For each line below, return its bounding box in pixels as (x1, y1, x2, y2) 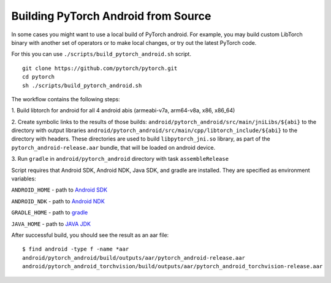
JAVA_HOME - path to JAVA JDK (11, 220, 91, 227)
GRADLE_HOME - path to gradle (11, 209, 88, 216)
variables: (11, 175, 36, 182)
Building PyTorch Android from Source (11, 9, 211, 23)
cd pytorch (22, 74, 55, 80)
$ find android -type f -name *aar (22, 246, 129, 253)
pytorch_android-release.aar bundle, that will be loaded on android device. (11, 144, 216, 151)
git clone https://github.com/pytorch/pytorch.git (22, 64, 178, 72)
